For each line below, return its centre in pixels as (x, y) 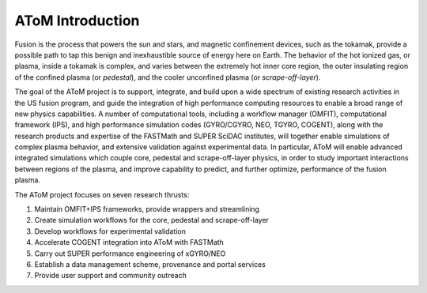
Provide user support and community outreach (111, 276)
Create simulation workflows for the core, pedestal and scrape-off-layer (151, 220)
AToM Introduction (77, 21)
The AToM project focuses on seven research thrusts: (102, 194)
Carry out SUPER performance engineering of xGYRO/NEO (130, 254)
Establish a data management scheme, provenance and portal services (150, 264)
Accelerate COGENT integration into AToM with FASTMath (129, 242)
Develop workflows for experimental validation (110, 231)
